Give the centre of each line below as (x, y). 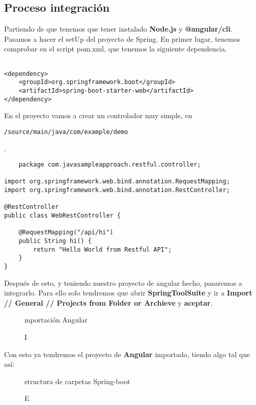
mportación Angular (56, 320)
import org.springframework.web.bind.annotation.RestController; (117, 190)
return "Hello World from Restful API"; (103, 249)
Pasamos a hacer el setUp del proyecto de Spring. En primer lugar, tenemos (122, 38)
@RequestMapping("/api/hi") (66, 233)
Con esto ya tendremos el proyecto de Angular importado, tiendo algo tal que (127, 354)
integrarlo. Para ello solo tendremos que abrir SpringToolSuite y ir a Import (128, 293)
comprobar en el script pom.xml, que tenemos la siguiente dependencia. (116, 49)
